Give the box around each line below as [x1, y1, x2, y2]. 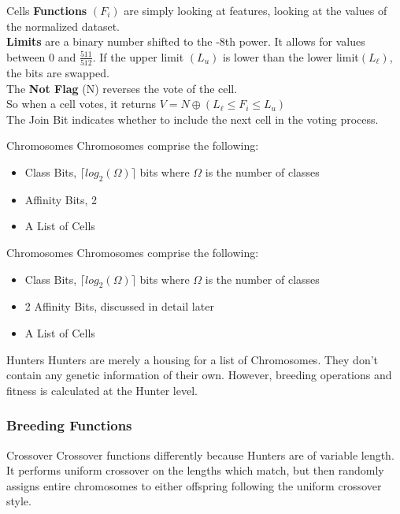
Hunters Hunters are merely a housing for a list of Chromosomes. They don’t [6, 351, 379, 367]
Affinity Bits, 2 [24, 191, 98, 207]
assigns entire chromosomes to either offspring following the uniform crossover [6, 477, 382, 494]
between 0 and [6, 48, 76, 65]
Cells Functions [6, 2, 87, 18]
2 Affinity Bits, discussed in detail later [24, 298, 214, 315]
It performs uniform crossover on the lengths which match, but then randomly [6, 462, 384, 479]
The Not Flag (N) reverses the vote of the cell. [6, 80, 238, 96]
